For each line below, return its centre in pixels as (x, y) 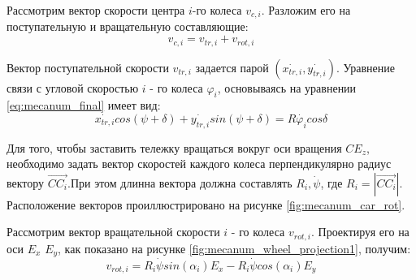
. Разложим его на (306, 10)
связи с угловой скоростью (73, 87)
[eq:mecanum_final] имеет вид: (84, 105)
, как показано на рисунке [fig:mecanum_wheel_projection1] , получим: (234, 248)
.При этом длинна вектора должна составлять (180, 182)
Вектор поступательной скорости (88, 67)
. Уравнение (366, 67)
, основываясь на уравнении (287, 87)
